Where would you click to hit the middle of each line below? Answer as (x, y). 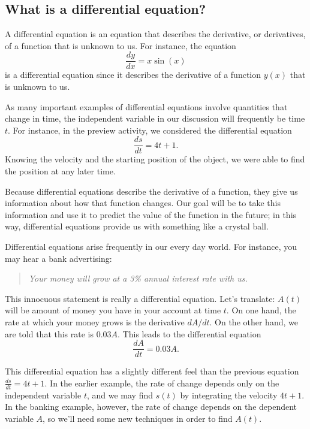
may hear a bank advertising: (58, 258)
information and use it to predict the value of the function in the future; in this (151, 214)
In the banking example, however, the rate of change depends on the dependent (151, 407)
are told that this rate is (49, 333)
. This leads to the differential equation (189, 333)
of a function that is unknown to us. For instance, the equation (121, 45)
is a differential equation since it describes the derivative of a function (133, 75)
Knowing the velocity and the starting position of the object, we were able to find (155, 159)
